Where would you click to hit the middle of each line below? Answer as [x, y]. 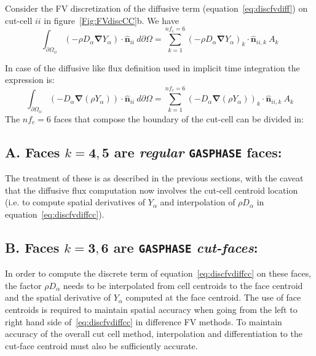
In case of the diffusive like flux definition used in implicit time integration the [152, 67]
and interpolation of [198, 202]
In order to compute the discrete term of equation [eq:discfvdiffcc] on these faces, [158, 273]
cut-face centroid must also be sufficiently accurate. [101, 345]
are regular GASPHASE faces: [198, 152]
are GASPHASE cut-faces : [186, 247]
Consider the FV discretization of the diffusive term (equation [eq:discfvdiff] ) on [156, 8]
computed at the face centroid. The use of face [213, 297]
